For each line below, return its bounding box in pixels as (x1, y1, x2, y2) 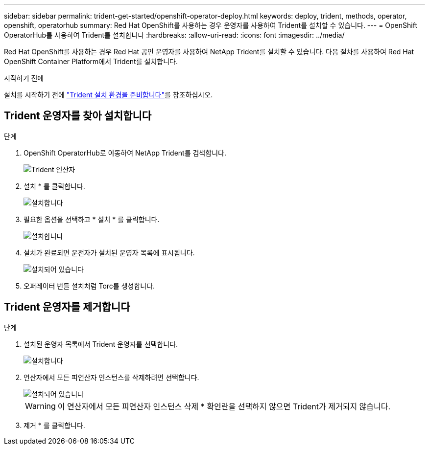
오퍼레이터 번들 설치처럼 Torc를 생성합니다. (24, 281, 155, 290)
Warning (25, 401, 56, 411)
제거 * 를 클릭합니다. (24, 421, 85, 429)
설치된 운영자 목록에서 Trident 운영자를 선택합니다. (24, 339, 178, 348)
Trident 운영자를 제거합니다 (4, 301, 130, 314)
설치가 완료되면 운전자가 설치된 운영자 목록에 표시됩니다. (24, 248, 195, 257)
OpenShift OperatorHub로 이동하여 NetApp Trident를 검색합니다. (24, 148, 226, 157)
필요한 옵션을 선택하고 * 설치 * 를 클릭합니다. (24, 215, 160, 224)
